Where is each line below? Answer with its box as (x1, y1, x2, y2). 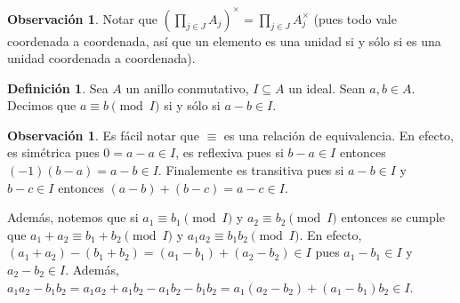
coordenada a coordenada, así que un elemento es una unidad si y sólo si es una (7, 31, 441, 50)
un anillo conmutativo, (125, 78, 249, 97)
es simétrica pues (7, 143, 100, 162)
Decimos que (7, 96, 77, 115)
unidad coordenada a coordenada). (7, 49, 196, 68)
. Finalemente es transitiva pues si (157, 161, 344, 179)
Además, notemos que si (7, 208, 139, 227)
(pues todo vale (313, 9, 397, 28)
